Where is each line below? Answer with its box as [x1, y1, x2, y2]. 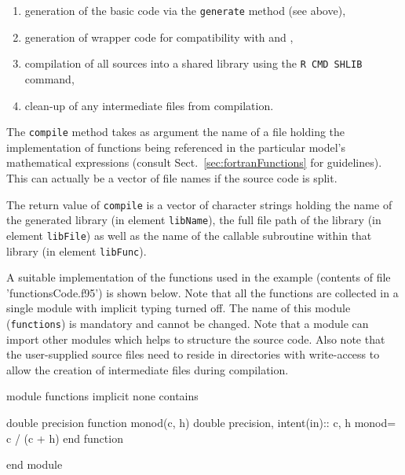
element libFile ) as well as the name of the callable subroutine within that [6, 226, 372, 243]
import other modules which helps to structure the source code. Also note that [6, 330, 385, 347]
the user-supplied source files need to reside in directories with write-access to [6, 346, 380, 363]
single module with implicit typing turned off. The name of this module [6, 300, 351, 316]
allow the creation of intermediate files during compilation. [6, 361, 289, 377]
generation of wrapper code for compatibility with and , [24, 28, 294, 45]
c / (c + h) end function [6, 429, 123, 446]
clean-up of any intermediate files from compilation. [24, 97, 274, 113]
